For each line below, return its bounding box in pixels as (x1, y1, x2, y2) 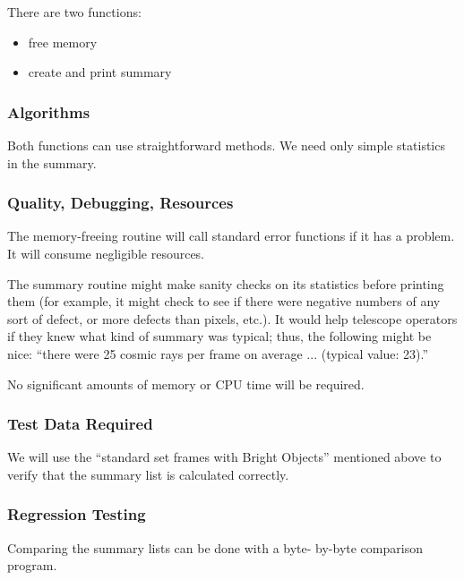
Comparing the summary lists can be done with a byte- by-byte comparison (7, 538, 423, 557)
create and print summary (28, 63, 172, 81)
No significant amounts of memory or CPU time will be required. (7, 374, 365, 393)
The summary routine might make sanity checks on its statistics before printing (7, 274, 444, 293)
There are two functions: (7, 3, 142, 21)
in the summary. (7, 153, 97, 172)
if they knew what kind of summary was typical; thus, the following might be (7, 327, 432, 345)
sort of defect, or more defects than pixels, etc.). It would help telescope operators (7, 309, 458, 328)
